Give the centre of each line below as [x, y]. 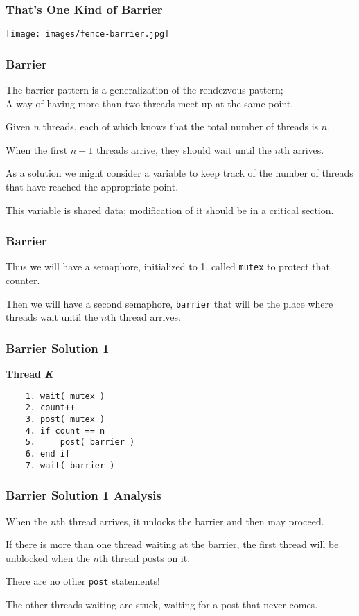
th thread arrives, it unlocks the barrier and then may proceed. [190, 521]
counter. [23, 280]
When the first [37, 149]
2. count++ [50, 408]
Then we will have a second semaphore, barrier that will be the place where [169, 303]
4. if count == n [65, 431]
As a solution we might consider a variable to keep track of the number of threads [179, 173]
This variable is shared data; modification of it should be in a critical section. [170, 210]
